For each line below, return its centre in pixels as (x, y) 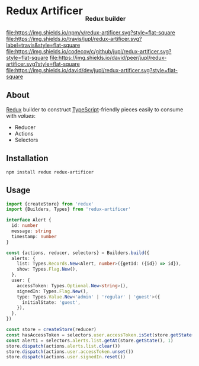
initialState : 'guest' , (51, 302)
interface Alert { (29, 220)
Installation (27, 158)
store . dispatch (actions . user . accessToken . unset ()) (70, 351)
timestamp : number (34, 236)
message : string (31, 231)
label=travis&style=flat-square (43, 45)
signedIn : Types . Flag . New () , (53, 291)
